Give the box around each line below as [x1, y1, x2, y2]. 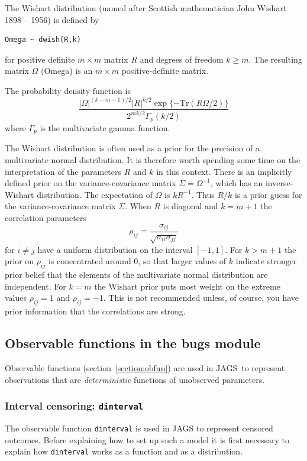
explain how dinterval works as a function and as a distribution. [5, 445, 243, 457]
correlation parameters [5, 211, 86, 223]
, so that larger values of [138, 255, 227, 267]
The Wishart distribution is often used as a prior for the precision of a [5, 142, 260, 154]
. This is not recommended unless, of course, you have [103, 291, 299, 304]
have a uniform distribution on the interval [37, 243, 193, 255]
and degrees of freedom [140, 53, 224, 65]
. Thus [191, 188, 215, 200]
